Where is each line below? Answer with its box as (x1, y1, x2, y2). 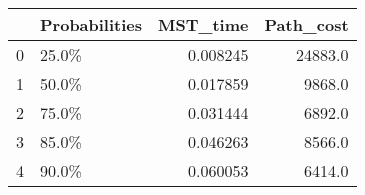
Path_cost (264, 13, 349, 36)
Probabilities (40, 13, 143, 36)
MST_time (158, 13, 249, 36)
